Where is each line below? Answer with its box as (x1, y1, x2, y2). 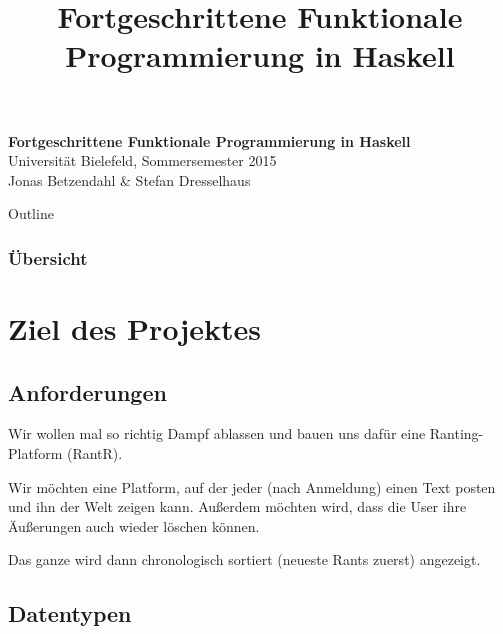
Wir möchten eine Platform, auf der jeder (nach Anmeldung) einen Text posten (8, 476, 496, 497)
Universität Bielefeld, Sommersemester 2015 (8, 150, 277, 171)
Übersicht (8, 245, 88, 270)
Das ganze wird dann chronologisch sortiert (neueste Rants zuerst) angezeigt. (8, 549, 481, 570)
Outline (8, 203, 54, 224)
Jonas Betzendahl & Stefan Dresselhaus (8, 169, 251, 190)
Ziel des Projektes (8, 307, 261, 348)
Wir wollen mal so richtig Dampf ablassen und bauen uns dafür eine (8, 423, 426, 444)
